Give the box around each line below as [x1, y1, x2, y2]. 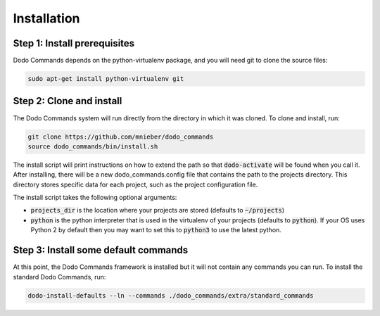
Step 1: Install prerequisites [13, 37, 135, 49]
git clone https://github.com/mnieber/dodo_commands [27, 132, 214, 141]
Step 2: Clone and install [13, 95, 122, 107]
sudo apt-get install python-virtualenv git [27, 75, 184, 83]
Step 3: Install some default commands [13, 244, 189, 256]
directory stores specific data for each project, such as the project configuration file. [13, 180, 258, 189]
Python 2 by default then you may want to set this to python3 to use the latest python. [30, 226, 281, 234]
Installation [13, 11, 80, 26]
